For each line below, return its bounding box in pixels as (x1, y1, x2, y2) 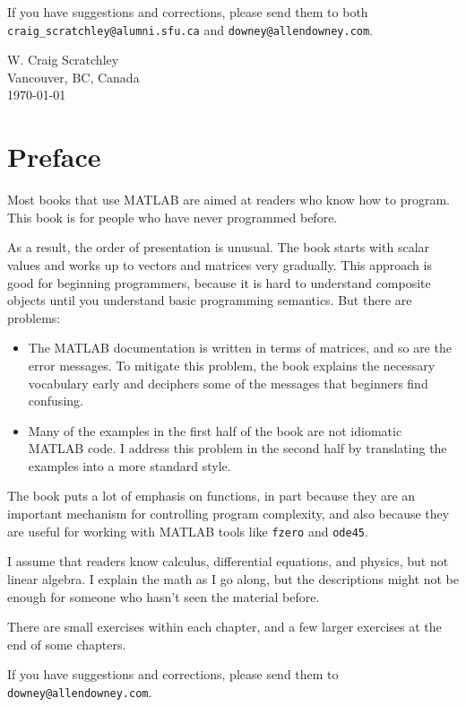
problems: (7, 308, 61, 327)
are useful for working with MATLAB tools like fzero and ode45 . (7, 521, 368, 540)
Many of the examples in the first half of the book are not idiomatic (28, 421, 402, 440)
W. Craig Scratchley (7, 50, 119, 69)
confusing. (28, 391, 83, 410)
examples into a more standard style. (28, 456, 231, 475)
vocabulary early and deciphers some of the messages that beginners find (28, 373, 428, 392)
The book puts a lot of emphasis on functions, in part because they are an (7, 486, 416, 505)
